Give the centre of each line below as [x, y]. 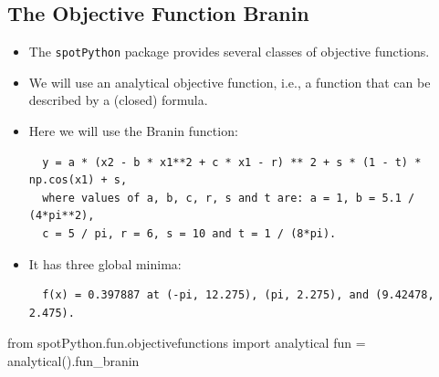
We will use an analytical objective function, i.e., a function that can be [230, 82]
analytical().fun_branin [73, 360]
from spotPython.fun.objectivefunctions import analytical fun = [187, 343]
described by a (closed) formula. [118, 100]
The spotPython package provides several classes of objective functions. [229, 52]
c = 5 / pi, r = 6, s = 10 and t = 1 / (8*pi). [189, 234]
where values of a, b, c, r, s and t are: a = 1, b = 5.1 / [229, 198]
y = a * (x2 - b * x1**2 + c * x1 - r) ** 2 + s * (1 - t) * [232, 162]
